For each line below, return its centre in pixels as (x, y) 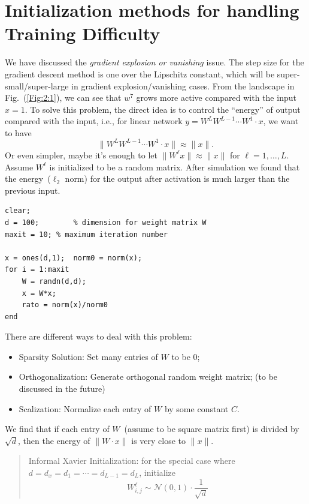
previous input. (33, 190)
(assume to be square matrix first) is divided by (212, 429)
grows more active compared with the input (216, 97)
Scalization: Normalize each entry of (85, 408)
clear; (18, 211)
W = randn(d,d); (54, 281)
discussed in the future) (62, 388)
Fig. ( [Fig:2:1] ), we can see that (63, 97)
